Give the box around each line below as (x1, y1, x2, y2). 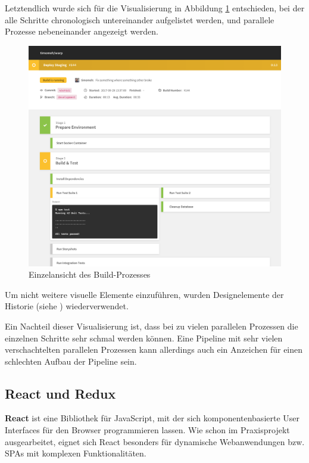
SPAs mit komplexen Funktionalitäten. (5, 447, 146, 459)
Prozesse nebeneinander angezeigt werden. (5, 25, 158, 38)
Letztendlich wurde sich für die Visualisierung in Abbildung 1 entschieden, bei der (5, 2, 305, 14)
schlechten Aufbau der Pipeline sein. (5, 355, 137, 367)
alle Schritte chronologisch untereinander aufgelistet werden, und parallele (5, 13, 274, 26)
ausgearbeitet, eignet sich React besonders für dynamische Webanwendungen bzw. (5, 435, 305, 448)
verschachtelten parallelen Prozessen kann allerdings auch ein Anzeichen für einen (5, 343, 303, 356)
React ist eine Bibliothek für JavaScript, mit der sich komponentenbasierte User (5, 412, 300, 424)
